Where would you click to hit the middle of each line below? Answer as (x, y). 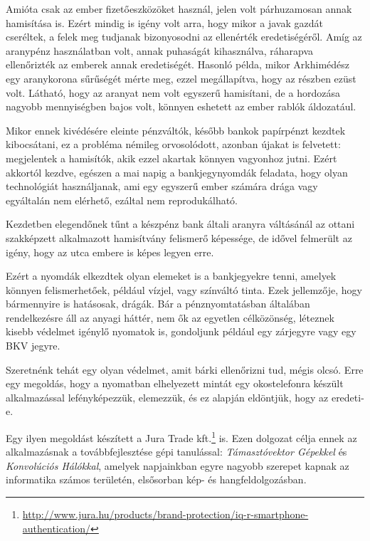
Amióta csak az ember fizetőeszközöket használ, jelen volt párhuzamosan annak (179, 9)
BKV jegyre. (33, 346)
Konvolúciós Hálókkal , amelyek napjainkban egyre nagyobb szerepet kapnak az (178, 465)
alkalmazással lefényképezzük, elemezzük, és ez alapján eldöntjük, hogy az (167, 397)
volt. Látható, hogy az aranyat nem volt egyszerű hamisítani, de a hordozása (173, 92)
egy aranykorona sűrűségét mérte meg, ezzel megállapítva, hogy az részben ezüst (181, 78)
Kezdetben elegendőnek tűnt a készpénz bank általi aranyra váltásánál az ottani (180, 224)
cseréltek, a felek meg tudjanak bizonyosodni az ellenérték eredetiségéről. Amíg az (184, 37)
